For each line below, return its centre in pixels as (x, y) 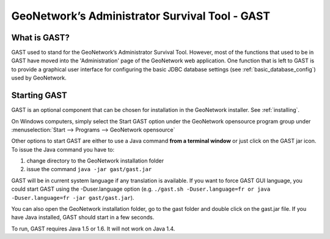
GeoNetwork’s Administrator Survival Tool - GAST (141, 16)
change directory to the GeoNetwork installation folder (95, 161)
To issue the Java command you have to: (63, 149)
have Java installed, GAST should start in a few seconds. (83, 218)
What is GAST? (40, 38)
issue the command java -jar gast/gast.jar (89, 169)
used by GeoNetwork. (39, 78)
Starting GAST (39, 96)
